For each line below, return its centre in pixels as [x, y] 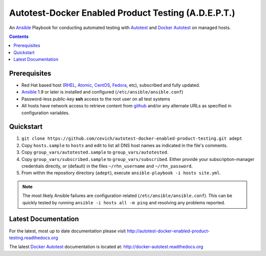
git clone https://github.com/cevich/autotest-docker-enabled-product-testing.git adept [132, 139]
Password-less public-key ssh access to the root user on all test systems [96, 99]
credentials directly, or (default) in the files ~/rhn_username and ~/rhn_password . [107, 166]
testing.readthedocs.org [34, 238]
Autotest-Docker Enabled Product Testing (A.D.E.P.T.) [122, 13]
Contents [19, 36]
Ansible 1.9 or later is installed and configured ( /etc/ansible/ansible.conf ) [102, 92]
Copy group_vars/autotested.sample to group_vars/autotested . [95, 152]
